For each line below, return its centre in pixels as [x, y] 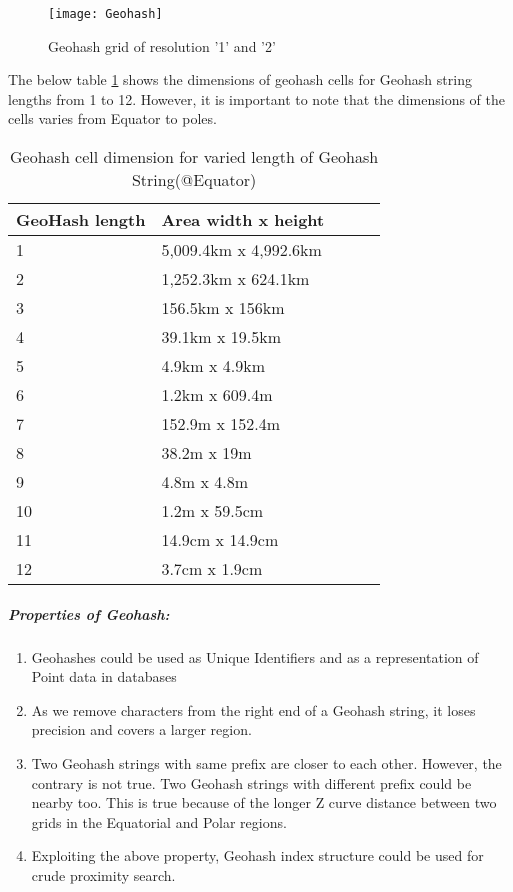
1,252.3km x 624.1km [235, 279]
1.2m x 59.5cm [212, 511]
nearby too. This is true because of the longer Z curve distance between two [264, 802]
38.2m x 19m [206, 453]
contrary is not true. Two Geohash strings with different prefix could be [251, 782]
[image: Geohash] [105, 14]
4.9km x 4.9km [213, 366]
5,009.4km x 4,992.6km [241, 250]
